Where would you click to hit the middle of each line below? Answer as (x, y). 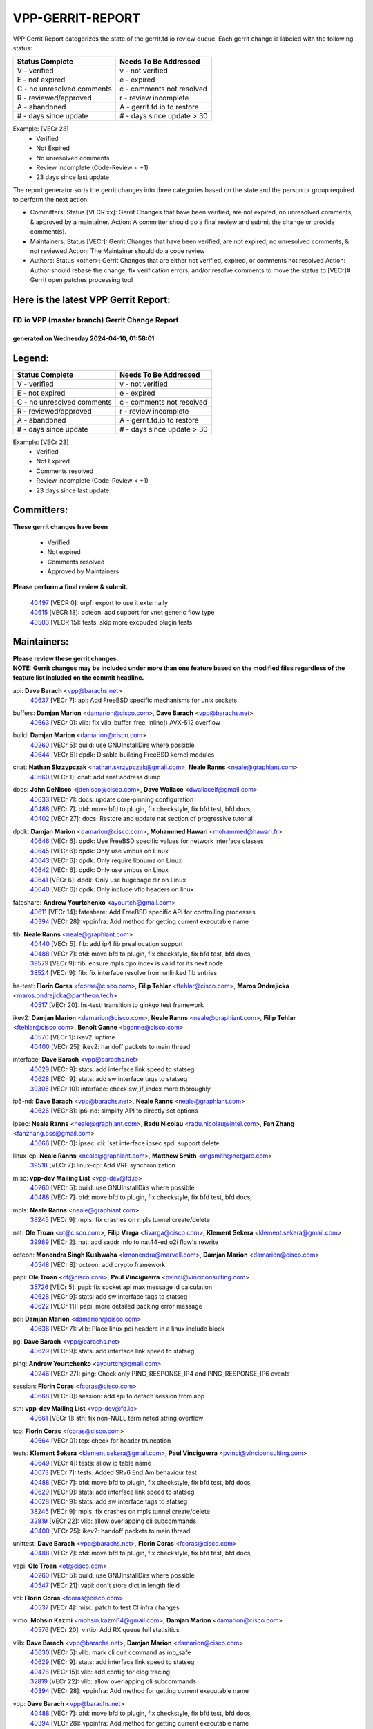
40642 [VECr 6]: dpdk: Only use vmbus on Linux (99, 870)
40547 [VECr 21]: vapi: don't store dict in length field (105, 1585)
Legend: (31, 358)
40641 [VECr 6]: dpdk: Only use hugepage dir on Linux (108, 880)
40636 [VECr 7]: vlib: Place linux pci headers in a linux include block (127, 1329)
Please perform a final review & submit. (70, 587)
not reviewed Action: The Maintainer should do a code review (117, 251)
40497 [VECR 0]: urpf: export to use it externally (99, 602)
